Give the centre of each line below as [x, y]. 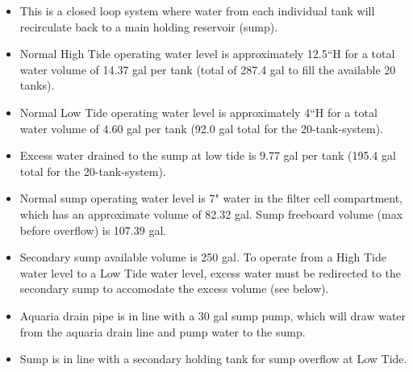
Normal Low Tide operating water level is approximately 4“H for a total [198, 112]
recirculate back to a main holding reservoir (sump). [149, 26]
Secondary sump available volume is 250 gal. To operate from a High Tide [203, 257]
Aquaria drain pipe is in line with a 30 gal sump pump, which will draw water [213, 315]
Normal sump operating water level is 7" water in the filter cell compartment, [211, 198]
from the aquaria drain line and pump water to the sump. [163, 331]
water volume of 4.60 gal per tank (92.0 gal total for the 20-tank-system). [201, 128]
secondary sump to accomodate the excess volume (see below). [174, 288]
